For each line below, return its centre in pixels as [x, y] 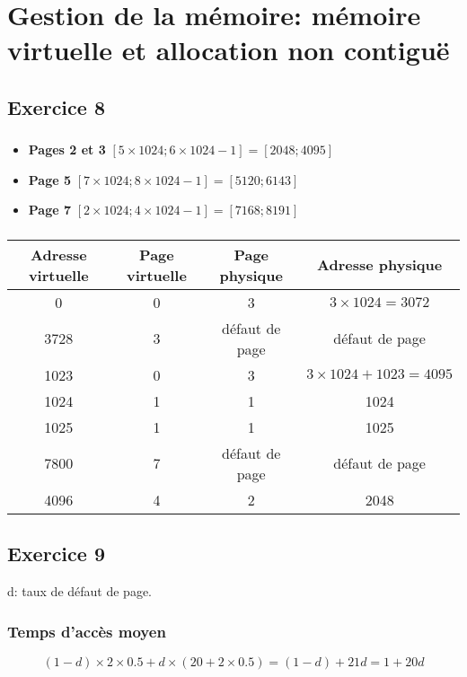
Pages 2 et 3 [67, 149]
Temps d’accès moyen [87, 631]
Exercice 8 [56, 106]
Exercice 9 [56, 554]
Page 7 [50, 210]
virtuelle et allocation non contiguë [229, 50]
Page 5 [50, 179]
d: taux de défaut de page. [80, 591]
